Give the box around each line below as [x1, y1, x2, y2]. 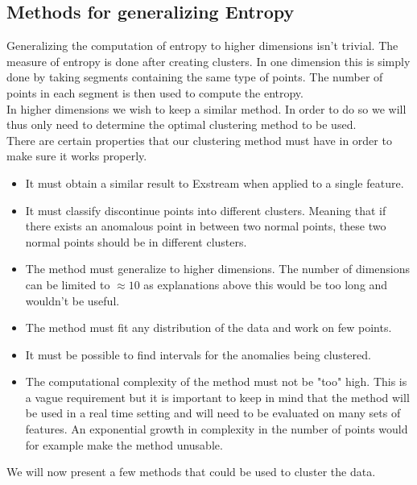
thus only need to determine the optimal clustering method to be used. [6, 116, 357, 133]
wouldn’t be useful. [25, 292, 120, 309]
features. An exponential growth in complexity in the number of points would [25, 421, 408, 437]
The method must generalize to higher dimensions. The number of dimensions [25, 260, 411, 277]
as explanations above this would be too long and [143, 276, 388, 292]
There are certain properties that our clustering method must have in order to [6, 131, 392, 148]
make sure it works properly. [6, 147, 147, 164]
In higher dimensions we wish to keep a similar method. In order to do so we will [6, 100, 407, 117]
